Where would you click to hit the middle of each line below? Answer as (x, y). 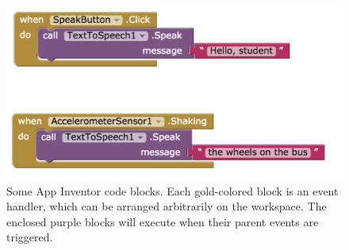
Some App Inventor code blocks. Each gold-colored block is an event (173, 190)
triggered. (30, 237)
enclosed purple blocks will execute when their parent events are (163, 221)
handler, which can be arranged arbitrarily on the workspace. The (167, 206)
